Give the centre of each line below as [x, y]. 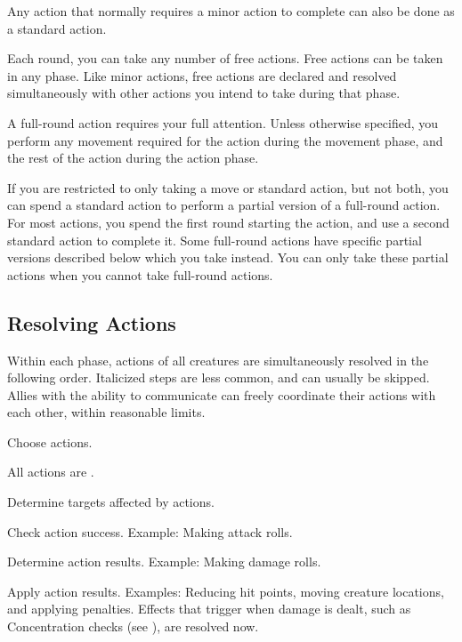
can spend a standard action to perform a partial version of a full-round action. [224, 205]
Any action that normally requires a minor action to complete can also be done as [231, 11]
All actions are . [51, 472]
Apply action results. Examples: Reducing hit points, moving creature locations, [226, 591]
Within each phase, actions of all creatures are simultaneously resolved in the [218, 360]
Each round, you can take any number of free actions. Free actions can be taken [225, 58]
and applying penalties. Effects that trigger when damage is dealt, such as [209, 609]
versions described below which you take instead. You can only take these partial [228, 257]
